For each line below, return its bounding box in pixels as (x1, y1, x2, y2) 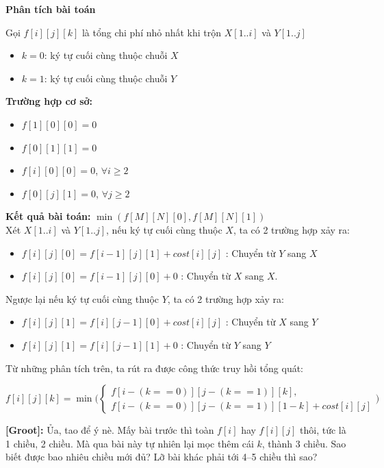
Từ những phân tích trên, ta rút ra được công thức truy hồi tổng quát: (5, 360, 304, 375)
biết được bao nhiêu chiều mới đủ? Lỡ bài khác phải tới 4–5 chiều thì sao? (5, 449, 318, 464)
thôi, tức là (300, 423, 346, 437)
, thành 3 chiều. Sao (261, 436, 346, 450)
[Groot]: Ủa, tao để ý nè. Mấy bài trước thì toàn (5, 423, 214, 437)
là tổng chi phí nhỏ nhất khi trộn (81, 25, 222, 39)
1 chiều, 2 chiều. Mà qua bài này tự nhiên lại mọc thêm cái (5, 436, 254, 450)
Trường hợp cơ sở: (5, 94, 93, 108)
